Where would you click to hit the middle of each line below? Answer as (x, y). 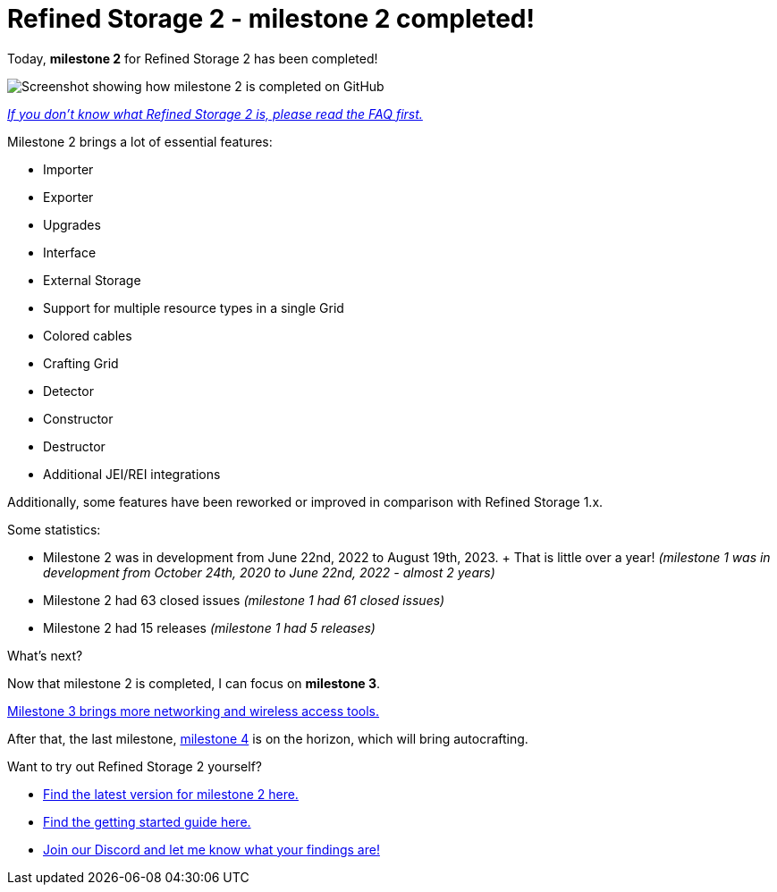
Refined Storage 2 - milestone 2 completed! (271, 19)
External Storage (92, 280)
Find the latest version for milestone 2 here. (171, 794)
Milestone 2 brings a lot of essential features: (140, 141)
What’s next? (45, 655)
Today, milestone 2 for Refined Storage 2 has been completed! (193, 58)
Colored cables (88, 335)
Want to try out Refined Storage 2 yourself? (135, 766)
